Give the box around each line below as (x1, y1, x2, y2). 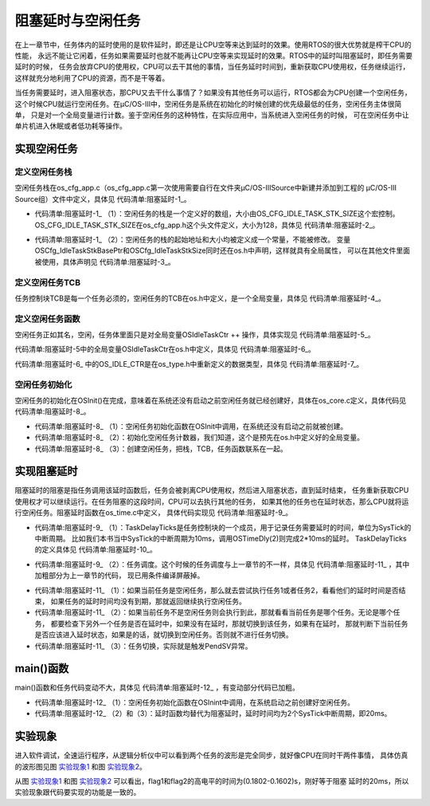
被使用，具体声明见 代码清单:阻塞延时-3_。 (34, 257, 175, 266)
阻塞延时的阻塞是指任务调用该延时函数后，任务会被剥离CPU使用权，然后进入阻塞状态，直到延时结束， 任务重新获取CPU (14, 486, 409, 495)
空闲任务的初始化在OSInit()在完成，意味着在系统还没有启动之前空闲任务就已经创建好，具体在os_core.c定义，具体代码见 (14, 395, 406, 405)
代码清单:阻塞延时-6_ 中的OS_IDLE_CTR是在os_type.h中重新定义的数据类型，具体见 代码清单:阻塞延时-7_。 (14, 359, 364, 368)
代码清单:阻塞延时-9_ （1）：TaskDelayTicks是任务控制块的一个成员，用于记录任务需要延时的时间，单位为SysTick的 (34, 522, 412, 532)
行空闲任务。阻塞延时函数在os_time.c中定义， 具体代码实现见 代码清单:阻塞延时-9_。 (14, 508, 293, 517)
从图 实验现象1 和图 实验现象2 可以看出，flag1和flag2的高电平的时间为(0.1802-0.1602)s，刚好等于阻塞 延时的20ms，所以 (14, 776, 409, 785)
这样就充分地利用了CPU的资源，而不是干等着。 (14, 73, 170, 83)
